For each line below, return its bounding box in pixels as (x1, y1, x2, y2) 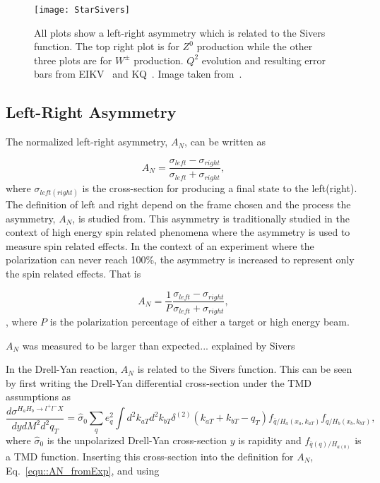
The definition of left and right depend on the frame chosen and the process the (6, 196, 351, 211)
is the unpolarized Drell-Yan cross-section (47, 432, 227, 447)
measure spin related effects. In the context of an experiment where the (6, 238, 314, 253)
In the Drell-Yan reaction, (6, 362, 118, 376)
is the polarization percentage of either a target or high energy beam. (49, 314, 350, 329)
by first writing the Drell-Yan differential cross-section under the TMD (6, 375, 311, 390)
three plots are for (34, 52, 112, 67)
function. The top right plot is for (34, 39, 179, 54)
